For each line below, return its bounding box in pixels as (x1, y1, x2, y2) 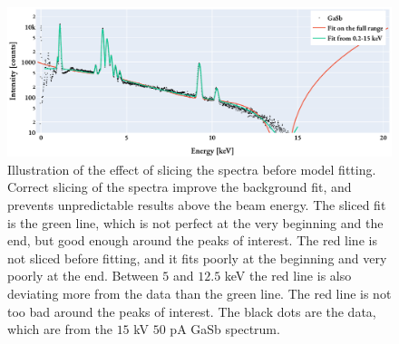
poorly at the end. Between (7, 266, 159, 285)
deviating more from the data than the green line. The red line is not (7, 283, 392, 302)
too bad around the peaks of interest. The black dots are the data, (7, 301, 376, 320)
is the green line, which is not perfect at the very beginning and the (7, 213, 384, 232)
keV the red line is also (224, 266, 352, 285)
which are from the (7, 320, 112, 339)
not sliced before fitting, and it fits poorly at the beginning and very (7, 248, 387, 267)
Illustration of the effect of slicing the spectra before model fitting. (7, 159, 376, 178)
